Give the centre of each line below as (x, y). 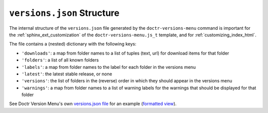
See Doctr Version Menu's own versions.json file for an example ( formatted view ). (93, 104)
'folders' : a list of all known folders (60, 60)
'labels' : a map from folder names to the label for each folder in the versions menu (109, 67)
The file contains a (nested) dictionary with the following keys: (73, 44)
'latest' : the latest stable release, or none (67, 74)
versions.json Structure (64, 13)
